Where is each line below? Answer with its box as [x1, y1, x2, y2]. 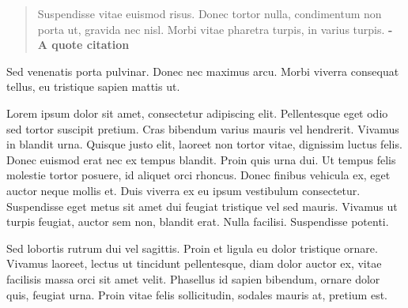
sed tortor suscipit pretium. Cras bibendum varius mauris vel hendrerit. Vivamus [6, 120, 399, 137]
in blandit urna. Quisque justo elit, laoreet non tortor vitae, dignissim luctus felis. [6, 136, 402, 152]
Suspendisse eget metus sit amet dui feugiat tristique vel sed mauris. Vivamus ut [6, 197, 398, 214]
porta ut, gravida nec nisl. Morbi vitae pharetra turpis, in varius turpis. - [37, 21, 393, 37]
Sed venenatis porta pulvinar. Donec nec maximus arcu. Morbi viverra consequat [6, 62, 399, 79]
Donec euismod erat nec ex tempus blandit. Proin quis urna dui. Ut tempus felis [6, 151, 396, 167]
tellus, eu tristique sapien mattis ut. [6, 78, 180, 95]
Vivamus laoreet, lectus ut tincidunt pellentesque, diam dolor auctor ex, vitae [6, 255, 382, 272]
